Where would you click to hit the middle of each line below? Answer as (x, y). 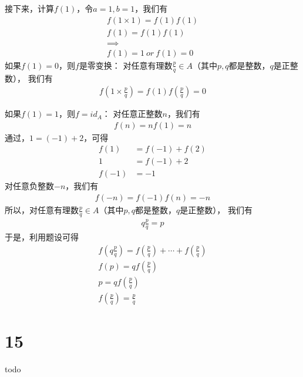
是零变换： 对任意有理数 (126, 65)
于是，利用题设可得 (42, 237)
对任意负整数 (29, 186)
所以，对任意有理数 (42, 210)
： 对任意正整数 (132, 114)
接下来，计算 (29, 8)
